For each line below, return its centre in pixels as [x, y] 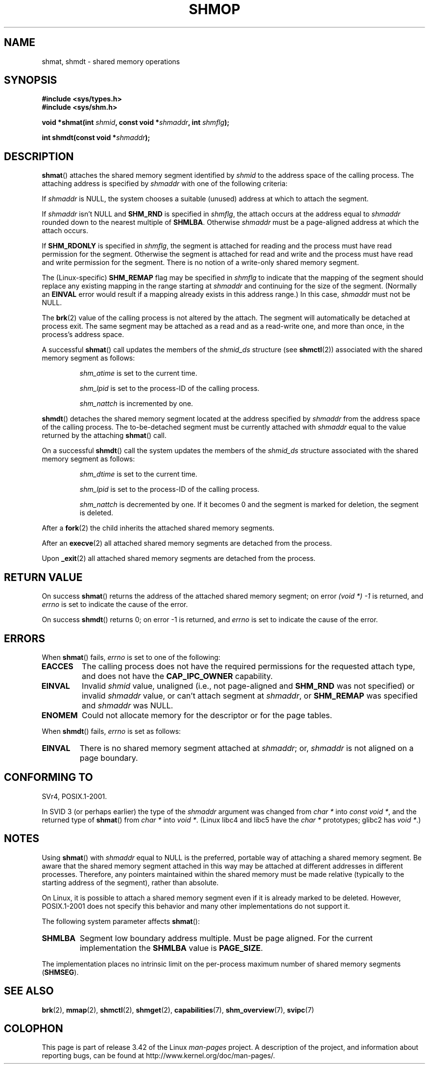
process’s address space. [83, 335]
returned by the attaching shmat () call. [104, 436]
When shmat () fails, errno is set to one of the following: [131, 657]
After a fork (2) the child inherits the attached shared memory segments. [158, 528]
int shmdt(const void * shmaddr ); [96, 138]
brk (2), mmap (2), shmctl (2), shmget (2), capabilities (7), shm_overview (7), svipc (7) [178, 1010]
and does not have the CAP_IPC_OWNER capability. [177, 676]
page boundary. [109, 758]
